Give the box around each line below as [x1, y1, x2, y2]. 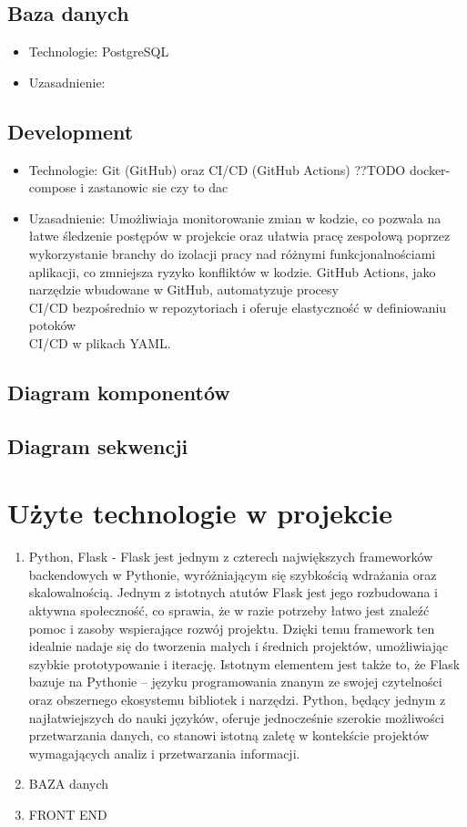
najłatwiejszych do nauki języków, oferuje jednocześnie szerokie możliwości [28, 708, 444, 727]
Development [7, 117, 134, 145]
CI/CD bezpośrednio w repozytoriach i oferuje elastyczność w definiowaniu [28, 297, 447, 316]
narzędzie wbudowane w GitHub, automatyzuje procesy [28, 280, 339, 299]
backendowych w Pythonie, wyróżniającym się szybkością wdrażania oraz [28, 564, 437, 584]
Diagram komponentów [7, 377, 230, 406]
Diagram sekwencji [7, 431, 188, 460]
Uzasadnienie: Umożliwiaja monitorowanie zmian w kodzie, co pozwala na [28, 208, 442, 227]
